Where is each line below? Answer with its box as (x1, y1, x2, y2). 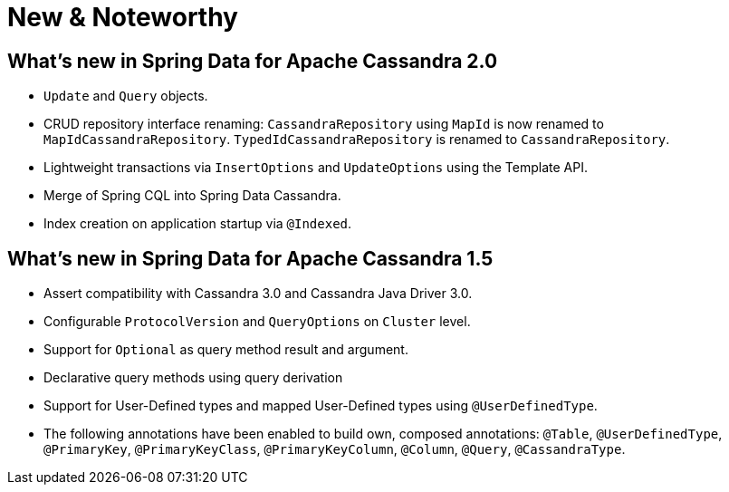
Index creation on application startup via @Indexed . (43, 216, 352, 232)
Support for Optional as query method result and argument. (43, 342, 408, 358)
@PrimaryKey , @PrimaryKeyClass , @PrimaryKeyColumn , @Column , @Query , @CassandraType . (43, 441, 626, 458)
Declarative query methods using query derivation (43, 370, 343, 386)
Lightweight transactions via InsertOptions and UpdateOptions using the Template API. (43, 159, 588, 176)
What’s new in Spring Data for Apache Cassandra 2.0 (7, 49, 498, 72)
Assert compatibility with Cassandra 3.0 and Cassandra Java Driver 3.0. (43, 285, 473, 302)
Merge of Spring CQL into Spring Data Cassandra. (43, 188, 341, 204)
